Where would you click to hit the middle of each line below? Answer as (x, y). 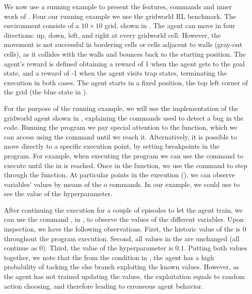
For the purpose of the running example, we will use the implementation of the (121, 108)
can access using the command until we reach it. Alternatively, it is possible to (120, 136)
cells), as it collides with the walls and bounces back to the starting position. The (125, 54)
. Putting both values (215, 248)
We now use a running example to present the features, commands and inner (118, 6)
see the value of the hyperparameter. (58, 193)
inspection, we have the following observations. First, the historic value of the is (122, 229)
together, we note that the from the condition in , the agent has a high (109, 257)
